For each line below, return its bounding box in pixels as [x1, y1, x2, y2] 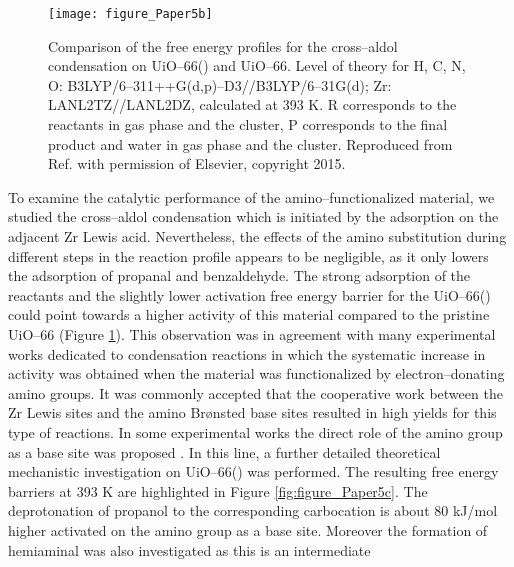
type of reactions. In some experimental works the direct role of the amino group [8, 421, 503, 442]
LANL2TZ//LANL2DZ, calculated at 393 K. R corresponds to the [48, 94, 457, 115]
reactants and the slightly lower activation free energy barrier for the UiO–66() [8, 284, 491, 305]
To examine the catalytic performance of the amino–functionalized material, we [8, 186, 495, 207]
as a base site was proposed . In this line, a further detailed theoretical [8, 441, 441, 462]
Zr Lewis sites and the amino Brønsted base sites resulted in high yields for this [8, 402, 497, 423]
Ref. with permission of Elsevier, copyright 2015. [48, 153, 346, 174]
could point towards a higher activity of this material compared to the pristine [8, 304, 490, 325]
